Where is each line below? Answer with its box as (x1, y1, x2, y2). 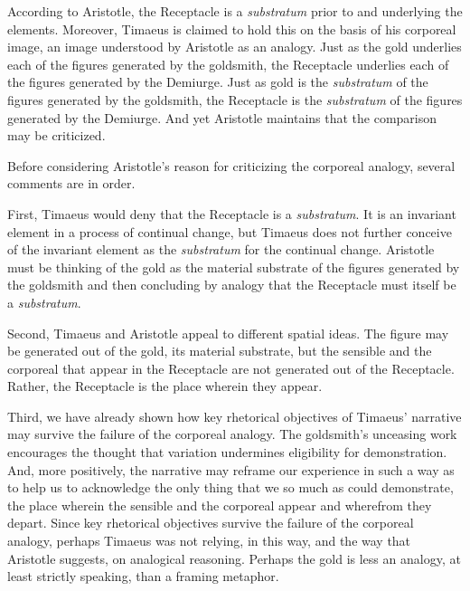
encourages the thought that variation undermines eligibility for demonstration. (7, 443, 447, 462)
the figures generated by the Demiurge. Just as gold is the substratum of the (7, 72, 428, 91)
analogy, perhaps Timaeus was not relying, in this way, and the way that (7, 531, 411, 550)
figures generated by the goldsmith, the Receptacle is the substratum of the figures (7, 90, 463, 109)
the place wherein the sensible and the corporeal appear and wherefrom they (7, 495, 432, 514)
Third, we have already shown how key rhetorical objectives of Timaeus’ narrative (7, 406, 462, 425)
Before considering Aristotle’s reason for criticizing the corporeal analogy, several (7, 156, 456, 175)
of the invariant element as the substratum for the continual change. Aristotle (7, 240, 435, 259)
